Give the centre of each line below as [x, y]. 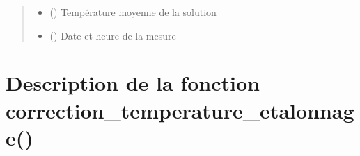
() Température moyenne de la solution [133, 12]
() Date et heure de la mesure [113, 35]
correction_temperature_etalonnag [180, 110]
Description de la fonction [133, 83]
